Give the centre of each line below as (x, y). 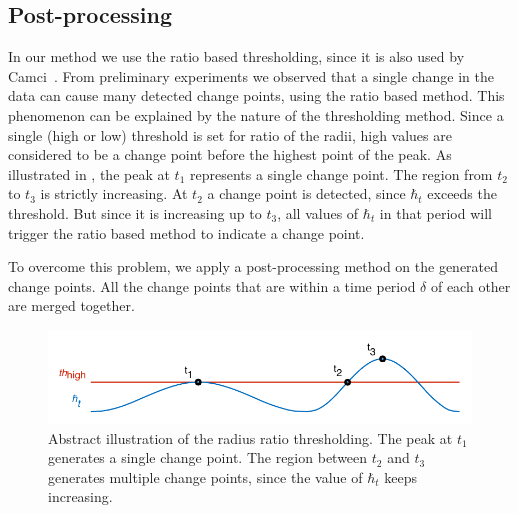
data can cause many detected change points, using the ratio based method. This (256, 95)
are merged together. (71, 305)
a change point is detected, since (306, 193)
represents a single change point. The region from (341, 173)
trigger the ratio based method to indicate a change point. (186, 232)
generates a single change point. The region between (208, 457)
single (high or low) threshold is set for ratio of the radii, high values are (230, 134)
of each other (470, 285)
